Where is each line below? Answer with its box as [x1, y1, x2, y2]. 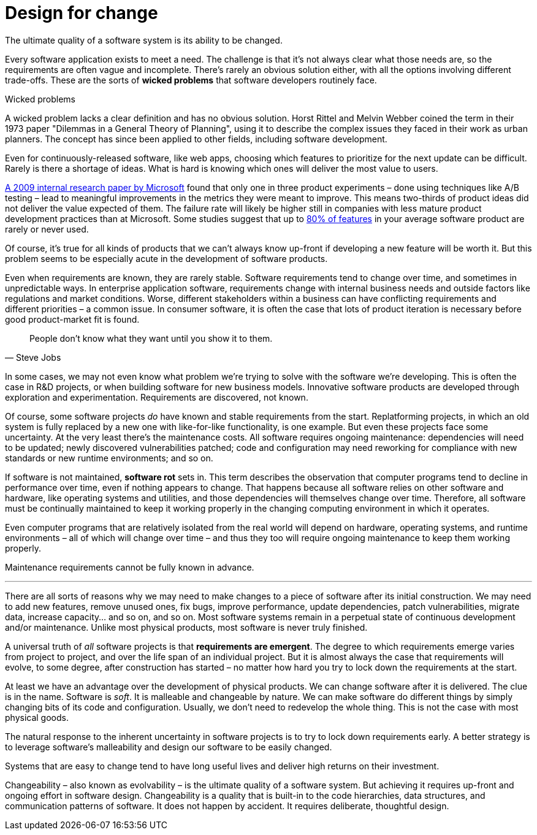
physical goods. [5, 712, 69, 723]
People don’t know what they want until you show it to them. [29, 333, 273, 344]
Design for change [5, 2, 158, 23]
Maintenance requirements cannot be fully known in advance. [5, 561, 254, 572]
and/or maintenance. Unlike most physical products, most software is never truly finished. [5, 621, 368, 633]
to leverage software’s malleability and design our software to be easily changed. [5, 741, 332, 752]
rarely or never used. [5, 223, 89, 234]
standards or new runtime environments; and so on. [5, 452, 213, 463]
